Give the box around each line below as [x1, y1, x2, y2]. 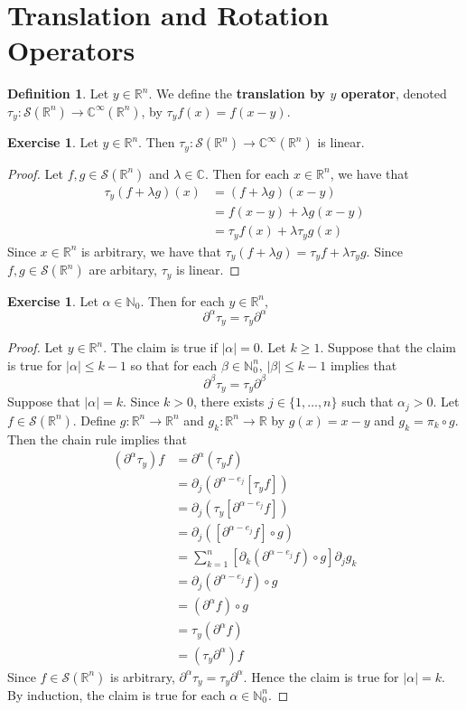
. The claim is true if [103, 338, 218, 357]
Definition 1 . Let [7, 84, 109, 103]
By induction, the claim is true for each [7, 685, 226, 704]
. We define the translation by [148, 84, 326, 103]
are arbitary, [89, 260, 157, 279]
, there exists [193, 392, 265, 411]
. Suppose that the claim [320, 338, 456, 357]
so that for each [130, 355, 218, 374]
